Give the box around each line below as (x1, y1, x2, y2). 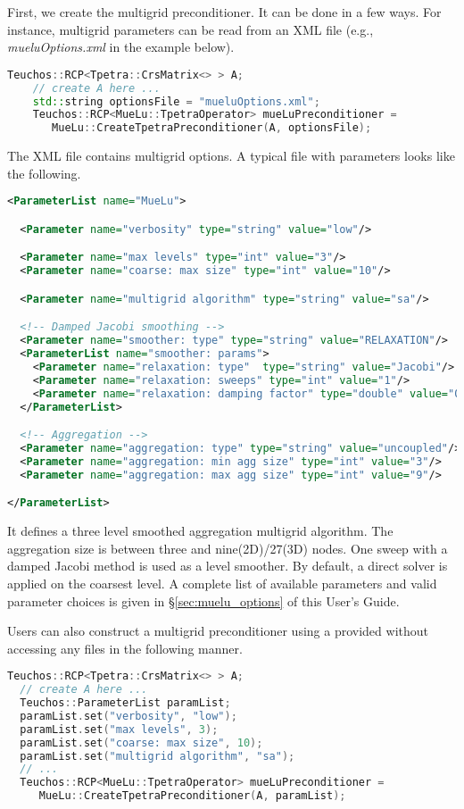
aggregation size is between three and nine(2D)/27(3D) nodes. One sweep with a (7, 538, 448, 557)
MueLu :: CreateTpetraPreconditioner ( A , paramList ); (38, 789, 346, 803)
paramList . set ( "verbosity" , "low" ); (20, 709, 237, 722)
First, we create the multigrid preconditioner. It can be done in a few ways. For (7, 3, 442, 21)
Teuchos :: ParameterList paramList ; (20, 696, 231, 710)
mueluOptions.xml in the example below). (7, 38, 235, 56)
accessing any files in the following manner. (7, 638, 243, 657)
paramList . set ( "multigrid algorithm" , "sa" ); (20, 749, 295, 763)
